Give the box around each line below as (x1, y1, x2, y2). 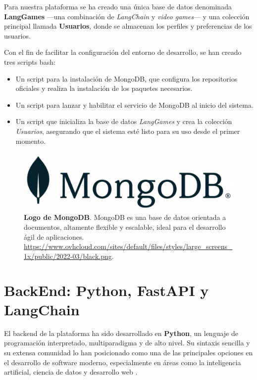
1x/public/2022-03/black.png (24, 251, 112, 261)
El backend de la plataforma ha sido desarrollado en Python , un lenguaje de (4, 328, 238, 338)
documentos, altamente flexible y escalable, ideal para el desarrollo (24, 222, 226, 232)
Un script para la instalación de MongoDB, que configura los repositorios (15, 73, 238, 84)
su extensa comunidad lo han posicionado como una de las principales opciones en (4, 347, 253, 357)
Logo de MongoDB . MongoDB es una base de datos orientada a (24, 212, 226, 222)
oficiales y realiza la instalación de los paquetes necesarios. (15, 83, 193, 93)
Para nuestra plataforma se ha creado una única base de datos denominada (4, 1, 232, 11)
